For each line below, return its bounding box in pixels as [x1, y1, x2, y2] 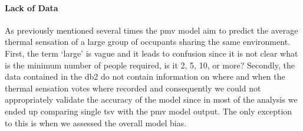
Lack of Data [5, 1, 58, 14]
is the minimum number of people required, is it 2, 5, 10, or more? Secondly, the [5, 58, 295, 71]
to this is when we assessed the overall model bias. [5, 116, 187, 129]
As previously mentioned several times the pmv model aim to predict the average [5, 24, 298, 36]
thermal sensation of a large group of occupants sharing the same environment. [5, 35, 290, 48]
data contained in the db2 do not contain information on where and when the [5, 70, 285, 83]
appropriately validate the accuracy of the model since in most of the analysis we [5, 93, 298, 106]
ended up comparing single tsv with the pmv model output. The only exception [5, 104, 292, 117]
